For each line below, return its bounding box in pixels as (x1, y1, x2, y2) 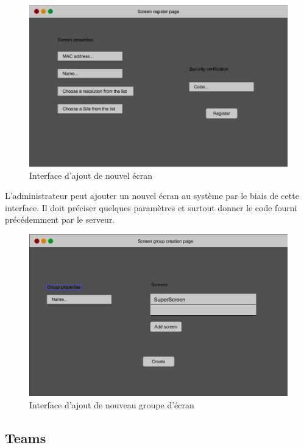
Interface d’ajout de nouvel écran (29, 168, 152, 181)
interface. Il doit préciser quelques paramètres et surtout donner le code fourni (5, 201, 297, 214)
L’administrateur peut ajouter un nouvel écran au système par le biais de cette (5, 189, 299, 202)
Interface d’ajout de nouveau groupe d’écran (29, 399, 194, 411)
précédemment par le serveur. (5, 213, 115, 226)
